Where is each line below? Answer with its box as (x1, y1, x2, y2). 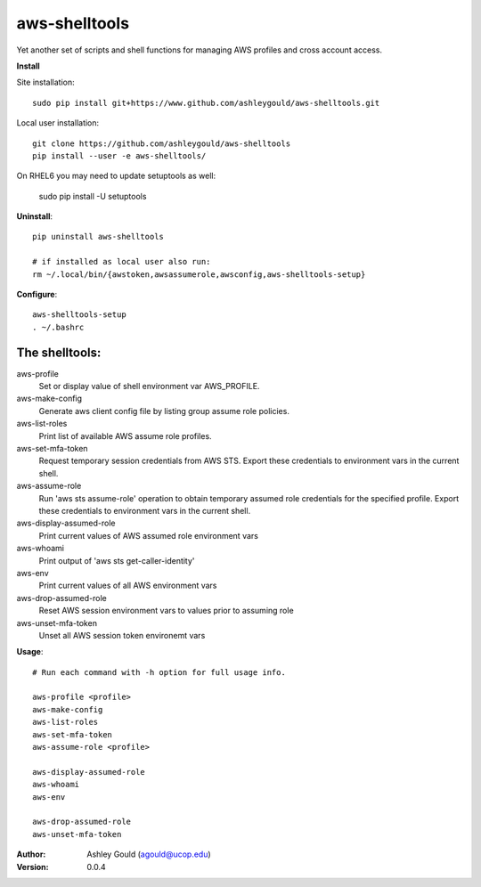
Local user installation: (16, 118, 100, 128)
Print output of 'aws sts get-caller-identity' (38, 555, 195, 566)
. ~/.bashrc (32, 321, 85, 332)
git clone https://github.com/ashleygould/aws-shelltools (32, 138, 291, 149)
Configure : (16, 289, 58, 300)
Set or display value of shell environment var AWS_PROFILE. (38, 381, 260, 392)
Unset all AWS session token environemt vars (38, 630, 206, 640)
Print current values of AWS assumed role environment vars (38, 530, 258, 541)
